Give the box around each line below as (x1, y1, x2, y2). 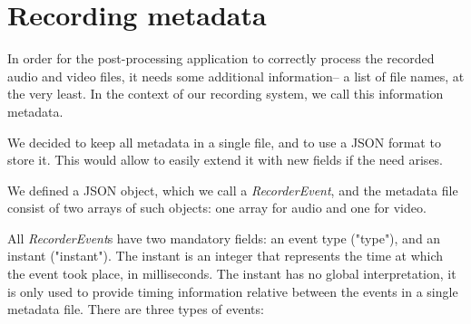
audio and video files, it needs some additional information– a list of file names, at (7, 66, 465, 85)
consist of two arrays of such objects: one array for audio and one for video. (7, 198, 427, 217)
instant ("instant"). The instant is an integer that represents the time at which (7, 246, 444, 265)
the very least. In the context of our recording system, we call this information (7, 84, 444, 103)
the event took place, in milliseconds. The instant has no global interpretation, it (7, 264, 456, 283)
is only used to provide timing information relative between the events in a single (7, 281, 458, 300)
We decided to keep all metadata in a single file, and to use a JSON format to (7, 132, 441, 151)
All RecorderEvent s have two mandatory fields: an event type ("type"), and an (7, 228, 441, 247)
